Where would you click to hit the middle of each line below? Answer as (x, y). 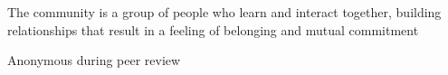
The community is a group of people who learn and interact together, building (224, 12)
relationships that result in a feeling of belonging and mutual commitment (213, 29)
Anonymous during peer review (94, 60)
